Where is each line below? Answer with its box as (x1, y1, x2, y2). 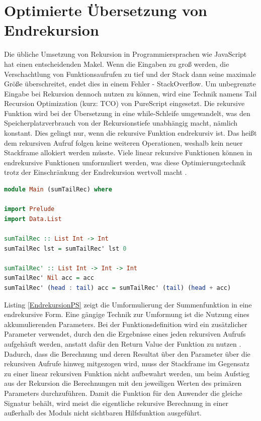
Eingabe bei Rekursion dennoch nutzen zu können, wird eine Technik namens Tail (4, 88, 257, 98)
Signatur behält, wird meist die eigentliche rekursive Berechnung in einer (4, 397, 228, 408)
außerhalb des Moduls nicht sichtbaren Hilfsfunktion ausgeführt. (4, 407, 202, 418)
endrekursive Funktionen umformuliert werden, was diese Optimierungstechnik (4, 157, 246, 167)
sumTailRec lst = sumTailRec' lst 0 (4, 245, 127, 252)
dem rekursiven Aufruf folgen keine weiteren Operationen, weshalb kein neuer (4, 137, 243, 148)
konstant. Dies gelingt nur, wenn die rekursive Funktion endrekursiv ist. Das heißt (4, 128, 257, 138)
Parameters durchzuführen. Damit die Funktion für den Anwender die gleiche (4, 387, 242, 398)
